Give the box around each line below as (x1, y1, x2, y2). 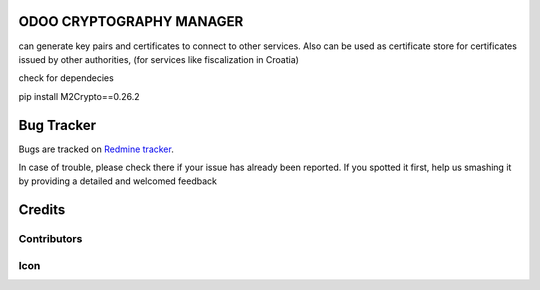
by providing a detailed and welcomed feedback (18, 175, 217, 187)
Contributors (18, 232, 83, 246)
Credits (18, 201, 66, 219)
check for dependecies (18, 72, 114, 84)
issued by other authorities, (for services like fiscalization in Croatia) (18, 53, 300, 65)
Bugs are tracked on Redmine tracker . (18, 143, 174, 155)
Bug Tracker (18, 116, 97, 134)
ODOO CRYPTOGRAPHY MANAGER (18, 13, 244, 30)
